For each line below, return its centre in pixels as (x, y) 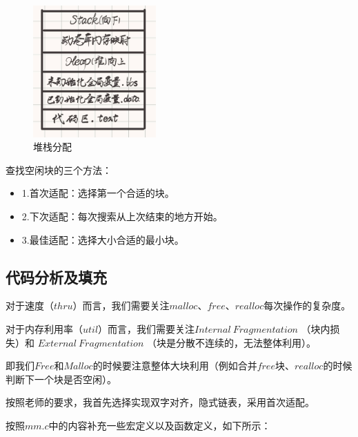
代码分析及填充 (56, 276)
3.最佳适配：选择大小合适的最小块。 (103, 239)
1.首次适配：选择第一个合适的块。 (98, 193)
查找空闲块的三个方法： (59, 169)
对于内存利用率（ (44, 328)
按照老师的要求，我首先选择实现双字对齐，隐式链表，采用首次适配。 (160, 402)
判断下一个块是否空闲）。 (61, 379)
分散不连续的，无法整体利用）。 (246, 342)
